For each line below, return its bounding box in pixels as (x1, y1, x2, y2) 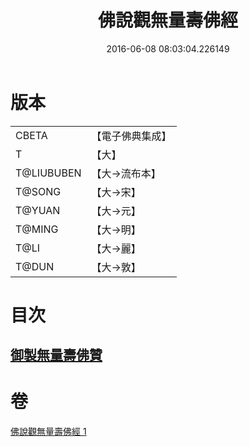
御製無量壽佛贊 (10, 347, 103, 364)
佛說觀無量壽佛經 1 (10, 426, 87, 438)
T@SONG (15, 184, 62, 198)
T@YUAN (15, 203, 61, 217)
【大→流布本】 (91, 166, 162, 180)
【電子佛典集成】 (91, 129, 172, 143)
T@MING (15, 222, 59, 236)
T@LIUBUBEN (15, 166, 82, 180)
